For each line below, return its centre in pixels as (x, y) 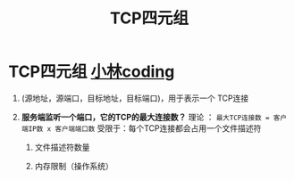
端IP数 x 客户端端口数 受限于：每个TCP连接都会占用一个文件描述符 (141, 128)
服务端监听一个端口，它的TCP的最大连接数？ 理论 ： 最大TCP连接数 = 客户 (154, 117)
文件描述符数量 (62, 147)
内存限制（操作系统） (74, 166)
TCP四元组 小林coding (92, 72)
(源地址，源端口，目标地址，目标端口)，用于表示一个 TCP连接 (135, 98)
